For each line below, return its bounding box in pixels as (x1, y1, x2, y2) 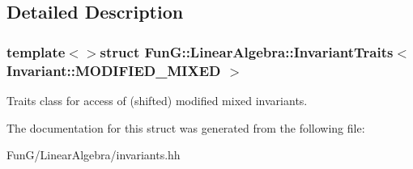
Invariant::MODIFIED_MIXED (6, 60, 221, 80)
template (6, 41, 66, 61)
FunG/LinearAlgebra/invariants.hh (6, 146, 181, 163)
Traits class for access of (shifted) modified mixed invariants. (6, 91, 308, 108)
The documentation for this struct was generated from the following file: (6, 119, 365, 136)
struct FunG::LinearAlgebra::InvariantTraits (100, 41, 394, 61)
